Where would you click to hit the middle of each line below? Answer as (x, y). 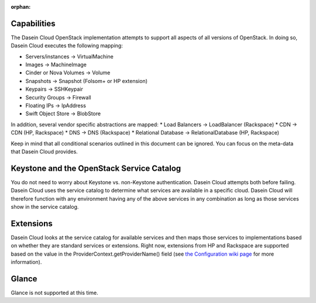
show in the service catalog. (45, 207)
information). (26, 262)
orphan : (21, 7)
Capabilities (33, 23)
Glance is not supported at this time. (55, 293)
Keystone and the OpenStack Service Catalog (96, 168)
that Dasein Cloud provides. (44, 151)
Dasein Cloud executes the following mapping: (67, 46)
